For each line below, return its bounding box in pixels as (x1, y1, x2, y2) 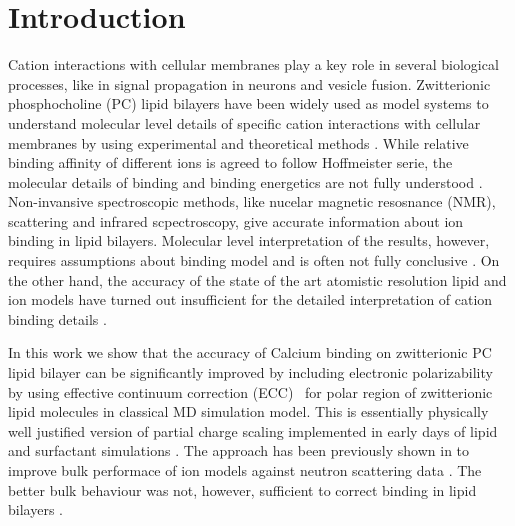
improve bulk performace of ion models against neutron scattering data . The (8, 460, 482, 480)
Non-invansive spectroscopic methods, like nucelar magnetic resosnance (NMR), (8, 191, 496, 212)
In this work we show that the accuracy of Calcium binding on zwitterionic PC (8, 342, 492, 363)
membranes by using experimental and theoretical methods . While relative (8, 132, 469, 153)
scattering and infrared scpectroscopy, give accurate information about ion (8, 210, 464, 231)
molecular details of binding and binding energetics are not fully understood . (8, 171, 483, 192)
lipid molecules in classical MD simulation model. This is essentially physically (8, 401, 489, 422)
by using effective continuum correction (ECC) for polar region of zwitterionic (8, 381, 493, 402)
